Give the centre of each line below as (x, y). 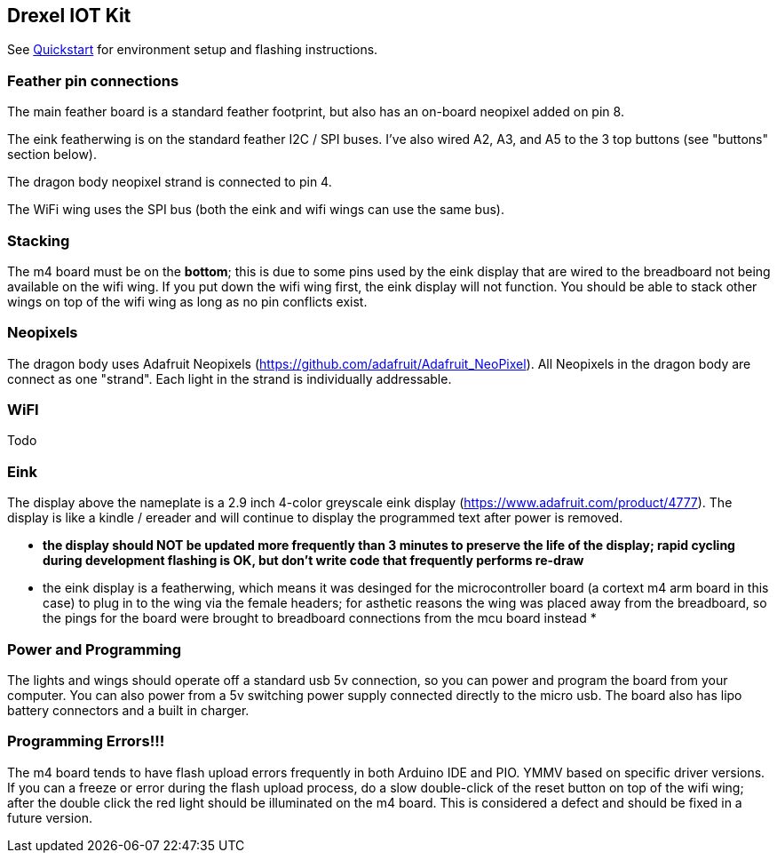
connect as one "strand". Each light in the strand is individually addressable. (230, 378)
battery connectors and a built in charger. (128, 710)
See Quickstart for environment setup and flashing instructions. (193, 50)
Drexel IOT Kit (69, 16)
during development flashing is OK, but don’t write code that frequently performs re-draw (313, 561)
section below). (52, 155)
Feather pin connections (93, 80)
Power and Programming (95, 649)
